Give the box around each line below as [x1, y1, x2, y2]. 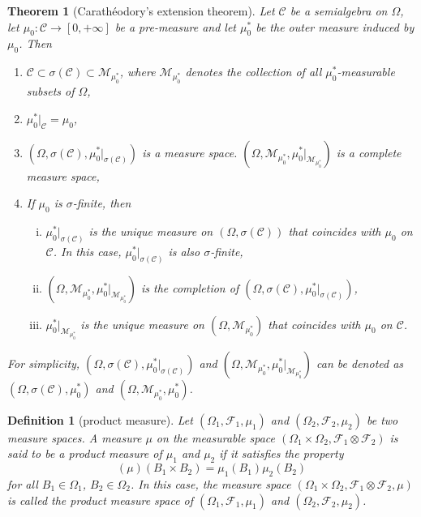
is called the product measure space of [7, 491, 194, 508]
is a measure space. [142, 143, 238, 160]
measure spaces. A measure [7, 429, 142, 446]
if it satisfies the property [219, 445, 344, 462]
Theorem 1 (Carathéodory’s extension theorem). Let [7, 2, 275, 19]
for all [7, 475, 38, 492]
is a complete [336, 143, 402, 160]
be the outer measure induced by [256, 18, 415, 35]
